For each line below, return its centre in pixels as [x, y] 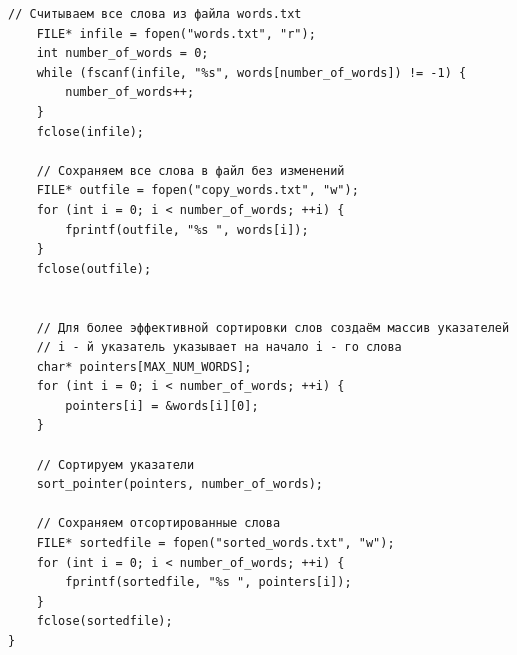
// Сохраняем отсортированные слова [158, 523]
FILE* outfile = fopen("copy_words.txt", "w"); [197, 190]
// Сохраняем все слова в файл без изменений [190, 170]
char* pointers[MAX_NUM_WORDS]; [144, 366]
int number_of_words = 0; [122, 53]
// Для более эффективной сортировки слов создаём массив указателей [273, 327]
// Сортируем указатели [115, 464]
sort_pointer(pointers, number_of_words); [179, 484]
